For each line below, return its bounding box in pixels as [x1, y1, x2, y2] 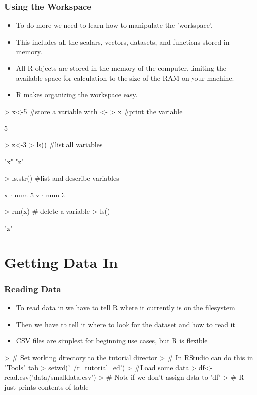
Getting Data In [4, 252, 118, 272]
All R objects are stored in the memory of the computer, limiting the [16, 63, 227, 73]
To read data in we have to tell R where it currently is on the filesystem [16, 302, 235, 313]
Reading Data [4, 282, 61, 295]
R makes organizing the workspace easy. [16, 89, 138, 100]
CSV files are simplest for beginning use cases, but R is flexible [16, 335, 208, 346]
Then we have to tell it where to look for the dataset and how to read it [16, 319, 235, 329]
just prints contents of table [4, 381, 89, 392]
